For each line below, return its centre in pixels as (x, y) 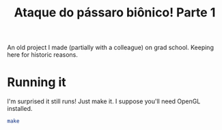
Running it (37, 82)
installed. (20, 109)
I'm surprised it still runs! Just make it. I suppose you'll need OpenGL (104, 101)
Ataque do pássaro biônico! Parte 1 (115, 13)
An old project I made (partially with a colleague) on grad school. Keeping (110, 48)
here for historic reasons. (43, 55)
